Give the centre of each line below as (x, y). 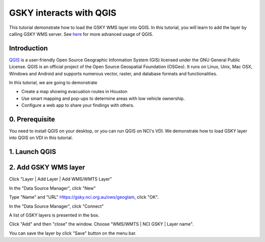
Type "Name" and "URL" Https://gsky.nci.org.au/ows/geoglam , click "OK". (84, 197)
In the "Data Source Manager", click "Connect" (56, 206)
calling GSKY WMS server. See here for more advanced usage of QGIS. (81, 34)
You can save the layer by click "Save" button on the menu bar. (73, 233)
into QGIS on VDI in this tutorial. (41, 138)
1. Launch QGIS (33, 152)
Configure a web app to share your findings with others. (78, 105)
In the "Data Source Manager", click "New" (53, 188)
